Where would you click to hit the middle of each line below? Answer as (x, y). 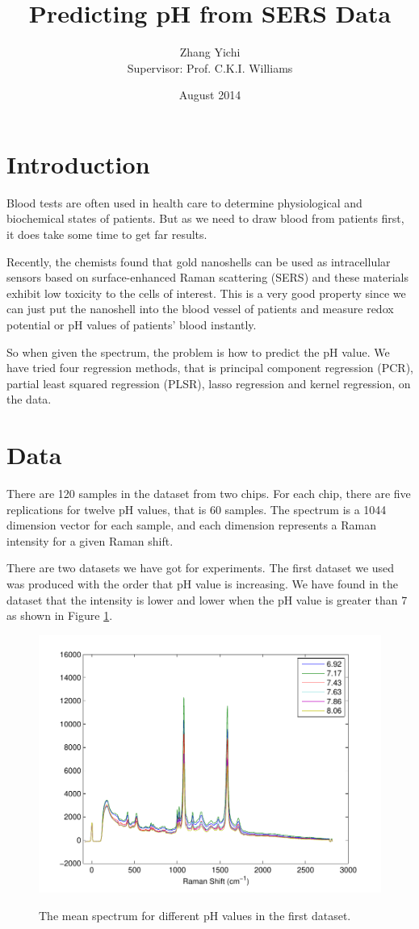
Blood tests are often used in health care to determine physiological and (184, 202)
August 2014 (210, 95)
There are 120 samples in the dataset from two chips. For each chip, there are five (209, 494)
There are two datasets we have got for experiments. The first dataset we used (201, 568)
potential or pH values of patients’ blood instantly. (132, 324)
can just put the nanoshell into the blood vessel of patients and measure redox (200, 309)
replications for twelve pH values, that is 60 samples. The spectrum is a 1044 (197, 509)
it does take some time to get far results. (107, 234)
